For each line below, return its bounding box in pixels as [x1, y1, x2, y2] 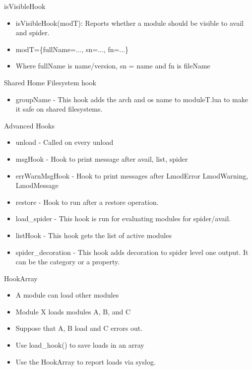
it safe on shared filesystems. [15, 104, 103, 114]
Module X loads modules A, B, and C [15, 306, 131, 316]
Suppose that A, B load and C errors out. [15, 323, 143, 333]
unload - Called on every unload [15, 137, 114, 147]
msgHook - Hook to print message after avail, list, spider [15, 153, 188, 164]
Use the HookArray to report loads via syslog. [15, 356, 156, 367]
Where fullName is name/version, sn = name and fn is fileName [15, 61, 210, 71]
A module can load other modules [15, 290, 119, 300]
